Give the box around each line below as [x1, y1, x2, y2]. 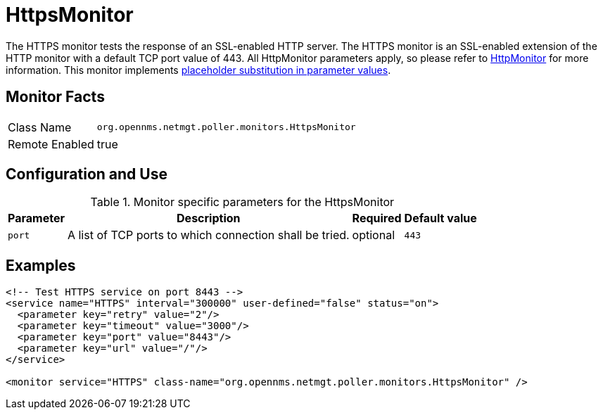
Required [352, 211, 402, 226]
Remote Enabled [8, 136, 94, 151]
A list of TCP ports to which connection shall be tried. [67, 228, 350, 243]
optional [352, 228, 395, 243]
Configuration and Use [6, 165, 167, 184]
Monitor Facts [6, 88, 105, 106]
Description [177, 211, 241, 226]
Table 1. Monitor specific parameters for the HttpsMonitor [90, 195, 395, 210]
